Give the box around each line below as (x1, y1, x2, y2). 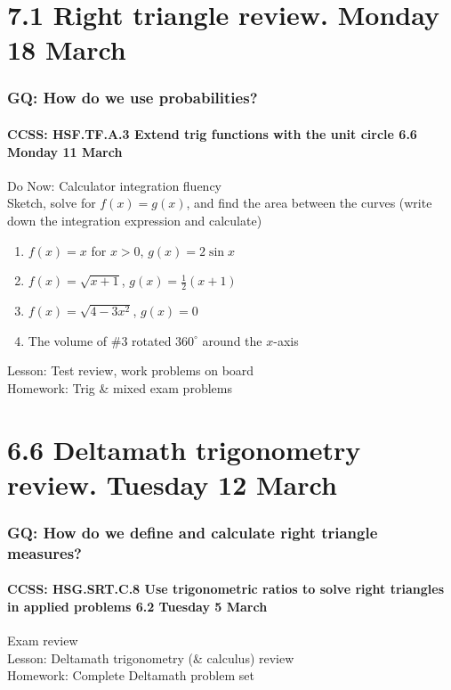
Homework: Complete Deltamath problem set (7, 666, 254, 685)
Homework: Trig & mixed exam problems (7, 378, 232, 397)
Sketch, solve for (7, 193, 96, 212)
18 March (7, 31, 126, 68)
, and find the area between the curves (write (186, 193, 432, 212)
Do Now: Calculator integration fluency (7, 176, 222, 194)
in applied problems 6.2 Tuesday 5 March (7, 596, 268, 615)
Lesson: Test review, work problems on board (7, 361, 254, 380)
